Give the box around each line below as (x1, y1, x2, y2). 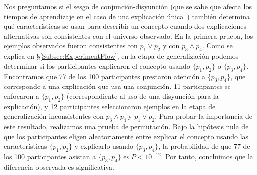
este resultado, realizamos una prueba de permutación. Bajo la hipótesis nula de (4, 121, 249, 132)
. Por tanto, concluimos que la (161, 151, 253, 162)
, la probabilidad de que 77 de (158, 141, 250, 151)
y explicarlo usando (74, 141, 133, 151)
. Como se (202, 40, 233, 51)
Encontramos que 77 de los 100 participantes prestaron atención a (4, 71, 205, 81)
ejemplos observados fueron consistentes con (4, 40, 138, 51)
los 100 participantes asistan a (4, 151, 96, 162)
